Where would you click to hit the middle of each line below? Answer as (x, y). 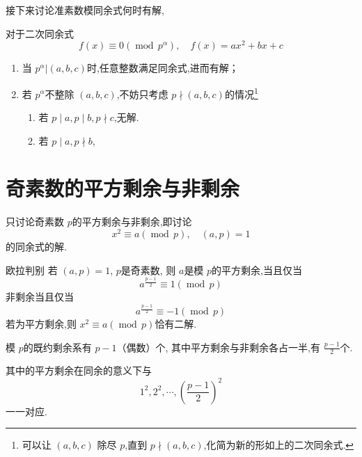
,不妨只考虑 (142, 94)
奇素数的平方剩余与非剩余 (123, 188)
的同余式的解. (36, 247)
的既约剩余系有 (57, 347)
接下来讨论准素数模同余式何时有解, (85, 10)
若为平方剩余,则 (41, 324)
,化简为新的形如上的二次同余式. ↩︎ (279, 445)
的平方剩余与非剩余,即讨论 (132, 222)
